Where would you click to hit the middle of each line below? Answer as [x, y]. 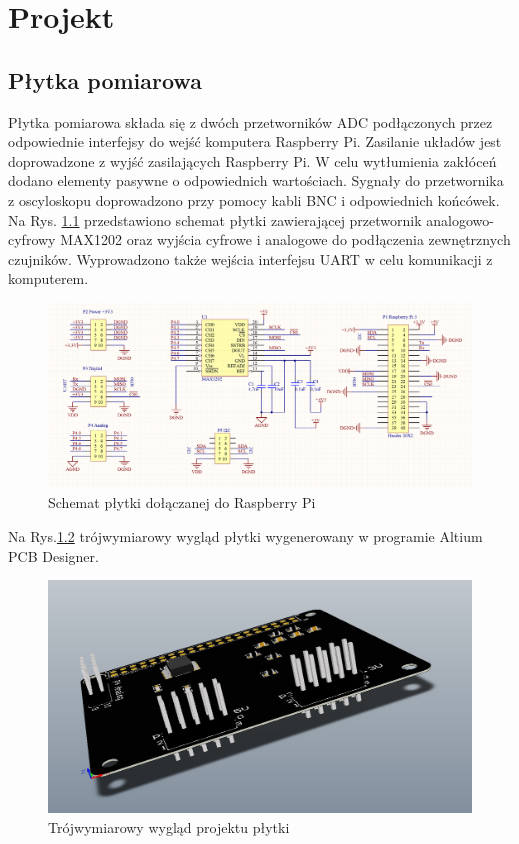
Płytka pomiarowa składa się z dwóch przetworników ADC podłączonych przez [250, 121]
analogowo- [460, 219]
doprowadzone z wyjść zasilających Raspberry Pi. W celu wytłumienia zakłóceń [252, 160]
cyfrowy [32, 239]
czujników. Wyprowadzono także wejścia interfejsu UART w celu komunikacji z [250, 258]
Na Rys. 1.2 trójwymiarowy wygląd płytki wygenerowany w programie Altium [245, 536]
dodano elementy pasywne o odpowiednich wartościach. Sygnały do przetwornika [256, 180]
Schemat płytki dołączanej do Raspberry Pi [182, 502]
